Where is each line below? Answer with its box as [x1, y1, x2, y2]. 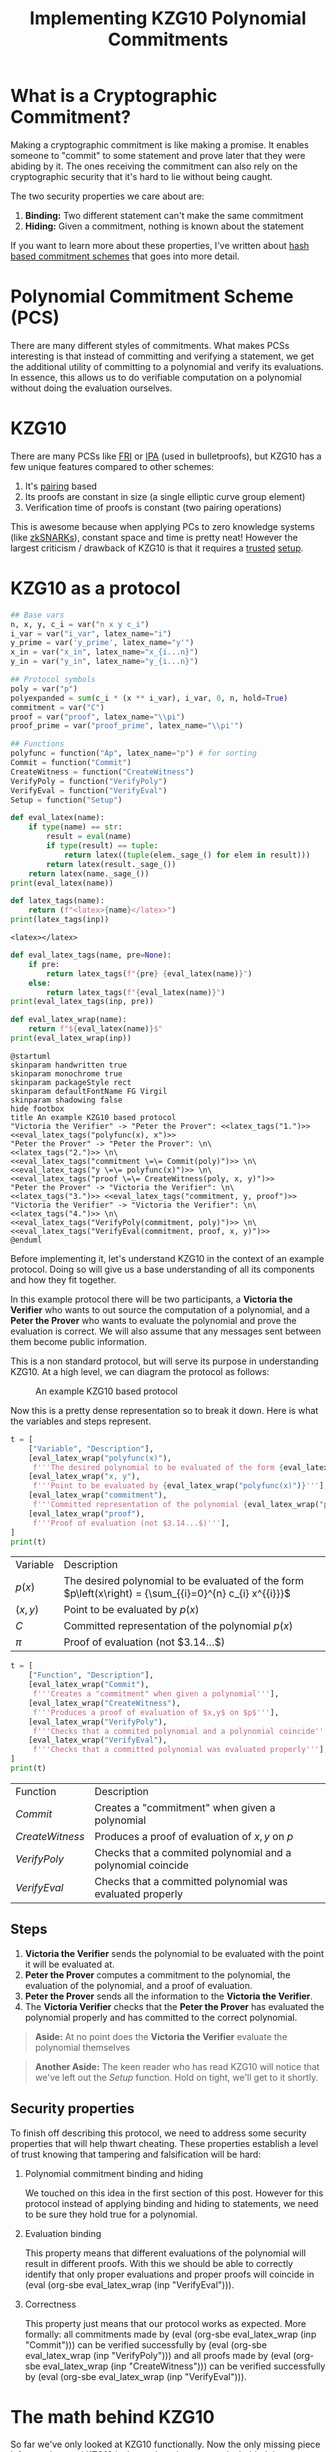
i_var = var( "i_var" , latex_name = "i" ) [10, 628, 172, 639]
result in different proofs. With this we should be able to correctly [24, 2257, 293, 2269]
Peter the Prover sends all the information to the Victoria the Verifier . [24, 1990, 313, 2002]
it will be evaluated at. [24, 1958, 115, 1970]
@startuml [10, 1051, 52, 1061]
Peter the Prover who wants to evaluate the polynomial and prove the [10, 1314, 297, 1326]
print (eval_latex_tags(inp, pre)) [10, 997, 155, 1007]
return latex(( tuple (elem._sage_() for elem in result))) [63, 850, 311, 860]
